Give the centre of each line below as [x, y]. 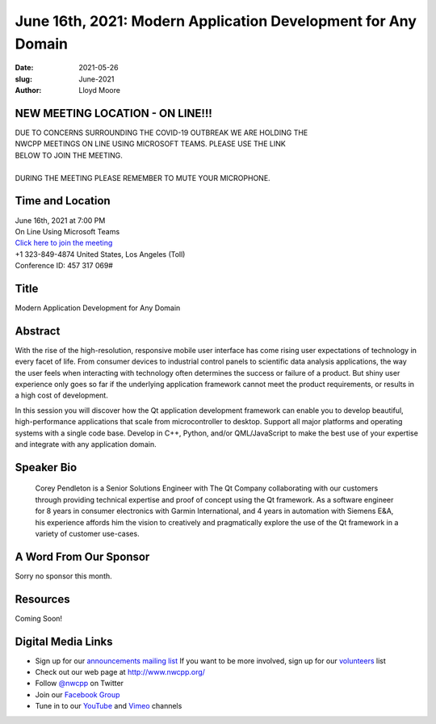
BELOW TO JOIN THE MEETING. [69, 155]
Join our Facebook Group [78, 694]
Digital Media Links [64, 641]
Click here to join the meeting [64, 243]
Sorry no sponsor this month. [63, 576]
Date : [24, 68]
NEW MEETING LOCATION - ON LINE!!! [114, 113]
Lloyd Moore [100, 90]
